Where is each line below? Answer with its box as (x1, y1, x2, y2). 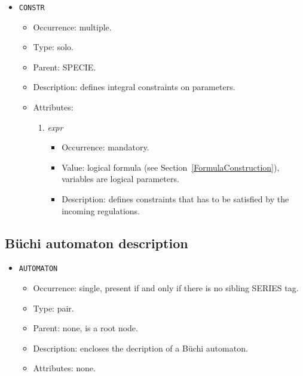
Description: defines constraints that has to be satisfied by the (62, 193, 289, 205)
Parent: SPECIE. (33, 60, 96, 73)
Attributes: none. (33, 362, 96, 374)
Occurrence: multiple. (33, 20, 112, 33)
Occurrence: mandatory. (62, 141, 149, 153)
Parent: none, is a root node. (33, 322, 138, 334)
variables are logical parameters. (62, 172, 179, 185)
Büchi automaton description (5, 233, 188, 252)
